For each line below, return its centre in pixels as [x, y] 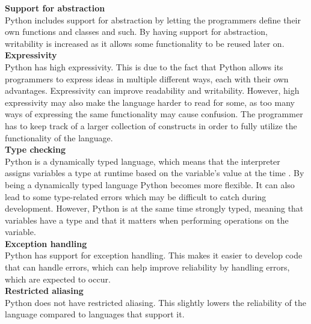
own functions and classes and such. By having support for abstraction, [136, 32]
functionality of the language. [59, 137]
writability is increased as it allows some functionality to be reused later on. [145, 43]
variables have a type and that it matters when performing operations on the [147, 220]
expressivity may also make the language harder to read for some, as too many [150, 102]
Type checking [35, 149]
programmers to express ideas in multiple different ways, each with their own [147, 78]
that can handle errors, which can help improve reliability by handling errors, [147, 267]
